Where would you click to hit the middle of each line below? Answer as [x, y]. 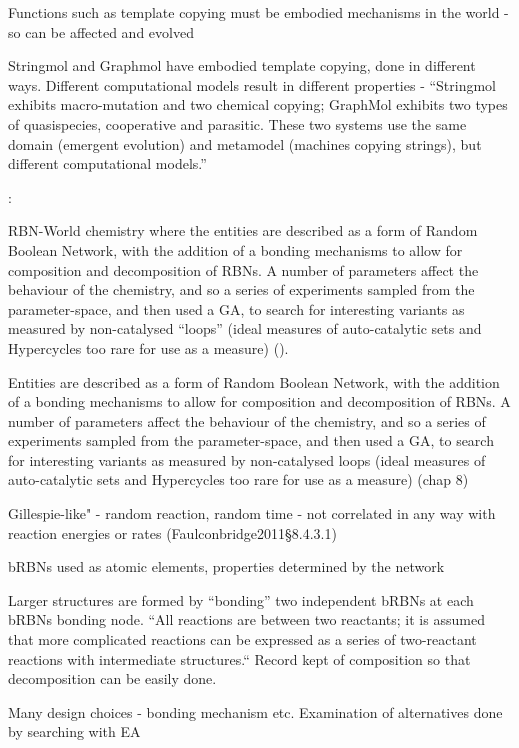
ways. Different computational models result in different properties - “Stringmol [252, 84]
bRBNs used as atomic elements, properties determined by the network [226, 566]
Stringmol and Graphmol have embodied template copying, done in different [242, 65]
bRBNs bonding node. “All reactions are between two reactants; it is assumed [246, 619]
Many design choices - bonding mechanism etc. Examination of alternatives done [255, 711]
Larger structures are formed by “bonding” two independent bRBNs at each [241, 599]
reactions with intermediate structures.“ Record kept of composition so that [239, 658]
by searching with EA [74, 731]
